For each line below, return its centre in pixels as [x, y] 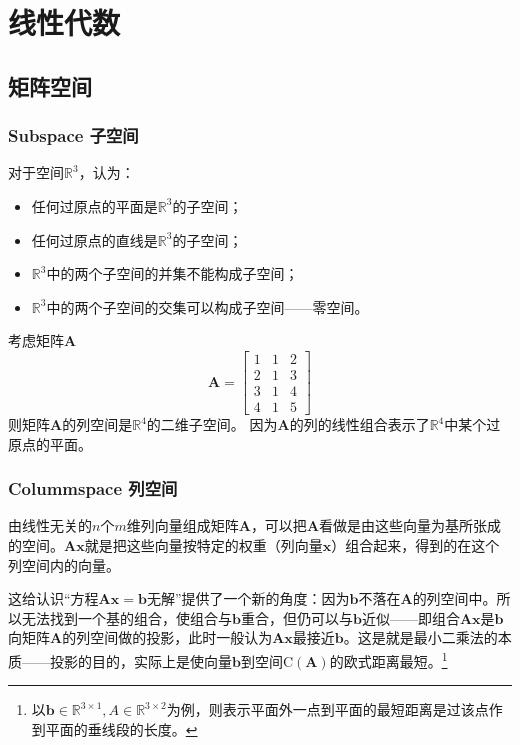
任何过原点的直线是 [94, 239]
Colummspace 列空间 [93, 488]
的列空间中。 [454, 598]
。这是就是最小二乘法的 [420, 637]
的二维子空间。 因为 [212, 424]
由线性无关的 [50, 525]
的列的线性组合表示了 [359, 424]
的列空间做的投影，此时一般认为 [167, 637]
